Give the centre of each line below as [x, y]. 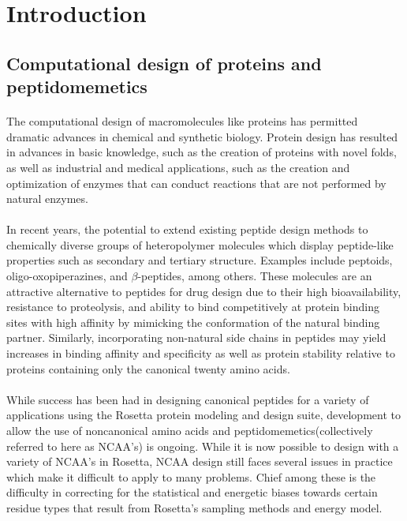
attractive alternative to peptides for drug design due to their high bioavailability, [204, 291]
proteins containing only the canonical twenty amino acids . [148, 368]
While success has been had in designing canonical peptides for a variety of [188, 399]
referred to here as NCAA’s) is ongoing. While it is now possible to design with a [203, 446]
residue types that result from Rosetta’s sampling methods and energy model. [194, 507]
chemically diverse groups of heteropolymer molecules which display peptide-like [200, 244]
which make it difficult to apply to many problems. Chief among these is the [191, 476]
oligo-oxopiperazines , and [67, 276]
